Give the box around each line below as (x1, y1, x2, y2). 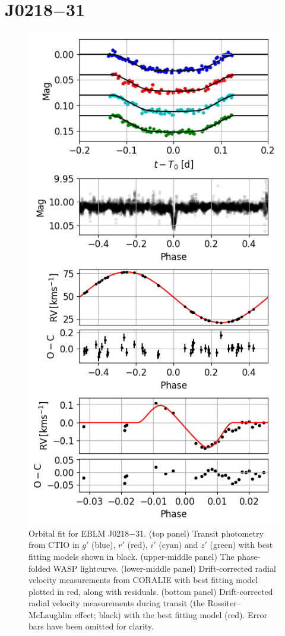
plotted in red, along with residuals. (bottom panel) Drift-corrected (28, 585, 273, 597)
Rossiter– (207, 597, 241, 609)
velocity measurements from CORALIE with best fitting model (28, 574, 258, 586)
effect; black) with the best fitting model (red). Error (74, 608, 267, 621)
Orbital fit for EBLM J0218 (28, 527, 129, 539)
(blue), (91, 538, 116, 551)
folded (28, 562, 50, 574)
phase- (237, 550, 261, 562)
